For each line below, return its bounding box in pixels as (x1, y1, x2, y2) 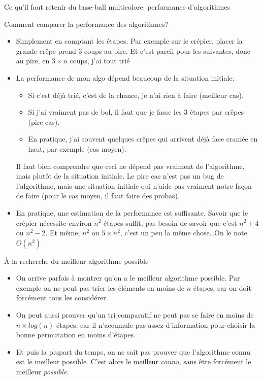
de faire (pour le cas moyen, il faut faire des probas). (16, 190, 180, 201)
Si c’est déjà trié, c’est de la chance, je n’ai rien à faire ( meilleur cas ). (28, 89, 244, 100)
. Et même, (45, 227, 80, 238)
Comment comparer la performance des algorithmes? (4, 18, 169, 29)
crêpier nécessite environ (16, 217, 92, 228)
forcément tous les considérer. (16, 292, 108, 303)
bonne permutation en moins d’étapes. (16, 329, 136, 340)
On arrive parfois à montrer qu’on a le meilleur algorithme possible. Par (16, 272, 240, 283)
